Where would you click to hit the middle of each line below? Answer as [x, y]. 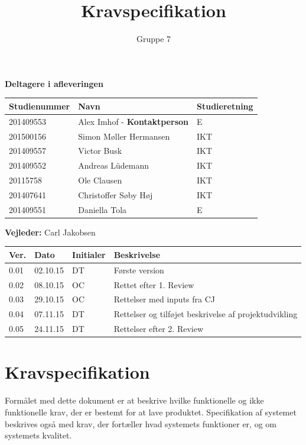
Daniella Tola [102, 209]
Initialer [89, 254]
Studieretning [225, 106]
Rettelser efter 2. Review [159, 329]
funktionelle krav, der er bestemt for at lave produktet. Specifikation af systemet [151, 412]
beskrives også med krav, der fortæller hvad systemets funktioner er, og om [141, 423]
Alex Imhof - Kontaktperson [133, 121]
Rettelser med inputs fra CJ [164, 299]
